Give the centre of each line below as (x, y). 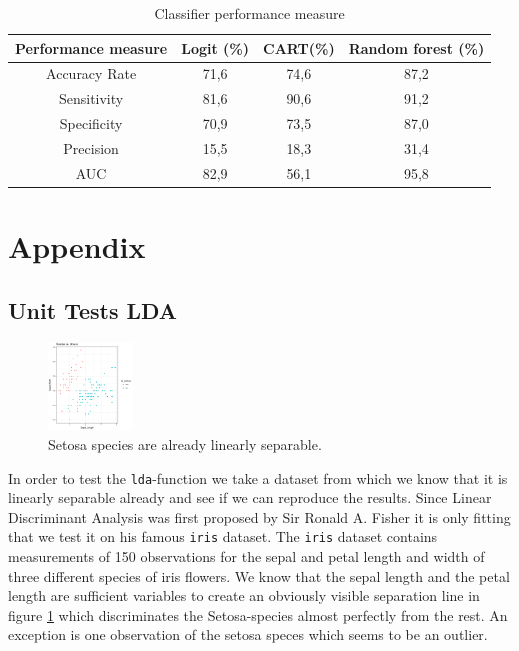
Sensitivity (91, 98)
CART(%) (299, 47)
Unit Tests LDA (93, 309)
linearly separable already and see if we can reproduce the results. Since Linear (250, 497)
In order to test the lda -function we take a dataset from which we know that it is (258, 477)
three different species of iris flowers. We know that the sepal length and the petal (259, 575)
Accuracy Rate (91, 73)
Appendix (77, 246)
